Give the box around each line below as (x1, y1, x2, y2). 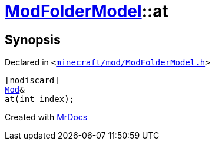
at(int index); (5, 94, 75, 104)
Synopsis (5, 32, 61, 47)
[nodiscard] (5, 75, 59, 85)
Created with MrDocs (5, 112, 88, 123)
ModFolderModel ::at (5, 1, 168, 21)
